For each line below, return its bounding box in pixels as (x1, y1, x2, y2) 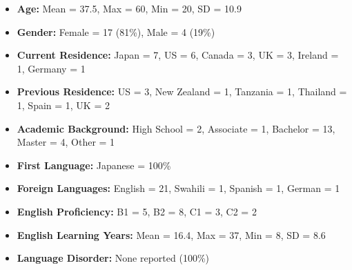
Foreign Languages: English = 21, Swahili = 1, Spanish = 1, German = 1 (17, 181, 340, 195)
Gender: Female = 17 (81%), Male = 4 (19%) (17, 24, 215, 39)
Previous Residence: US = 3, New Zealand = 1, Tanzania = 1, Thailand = (17, 84, 347, 99)
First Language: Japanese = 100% (17, 157, 171, 172)
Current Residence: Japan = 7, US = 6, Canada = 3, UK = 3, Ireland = (17, 48, 339, 62)
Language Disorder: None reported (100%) (17, 251, 210, 265)
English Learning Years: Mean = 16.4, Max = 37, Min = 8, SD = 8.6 (17, 227, 326, 242)
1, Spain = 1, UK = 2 (17, 97, 110, 112)
